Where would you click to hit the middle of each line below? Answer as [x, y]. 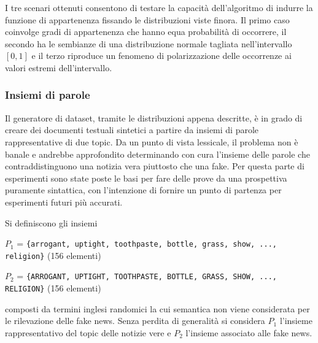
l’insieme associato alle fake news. [249, 332]
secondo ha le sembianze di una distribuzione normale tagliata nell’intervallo [149, 43]
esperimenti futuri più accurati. [64, 202]
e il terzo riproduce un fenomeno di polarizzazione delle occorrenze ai [161, 56]
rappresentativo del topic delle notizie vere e [88, 332]
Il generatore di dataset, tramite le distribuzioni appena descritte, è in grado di [154, 118]
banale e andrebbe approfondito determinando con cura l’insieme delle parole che [157, 154]
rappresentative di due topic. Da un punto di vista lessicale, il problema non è [152, 141]
